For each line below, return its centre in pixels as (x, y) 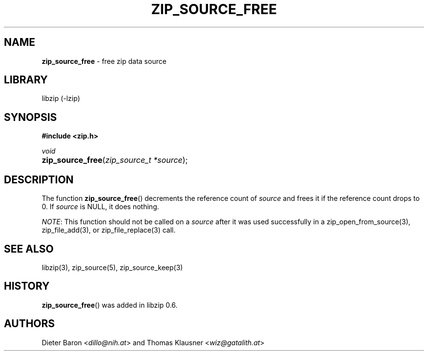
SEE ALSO (29, 249)
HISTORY (27, 286)
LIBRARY (26, 80)
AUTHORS (30, 324)
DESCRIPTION (39, 179)
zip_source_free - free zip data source (104, 61)
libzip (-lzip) (61, 99)
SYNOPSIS (31, 117)
